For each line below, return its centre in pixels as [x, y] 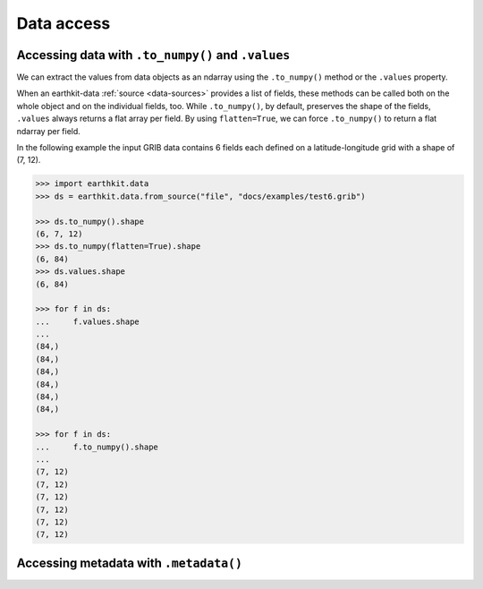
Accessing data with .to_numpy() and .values [153, 55]
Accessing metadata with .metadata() [130, 563]
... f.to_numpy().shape [97, 447]
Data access [64, 23]
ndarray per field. [48, 131]
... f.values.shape [88, 321]
